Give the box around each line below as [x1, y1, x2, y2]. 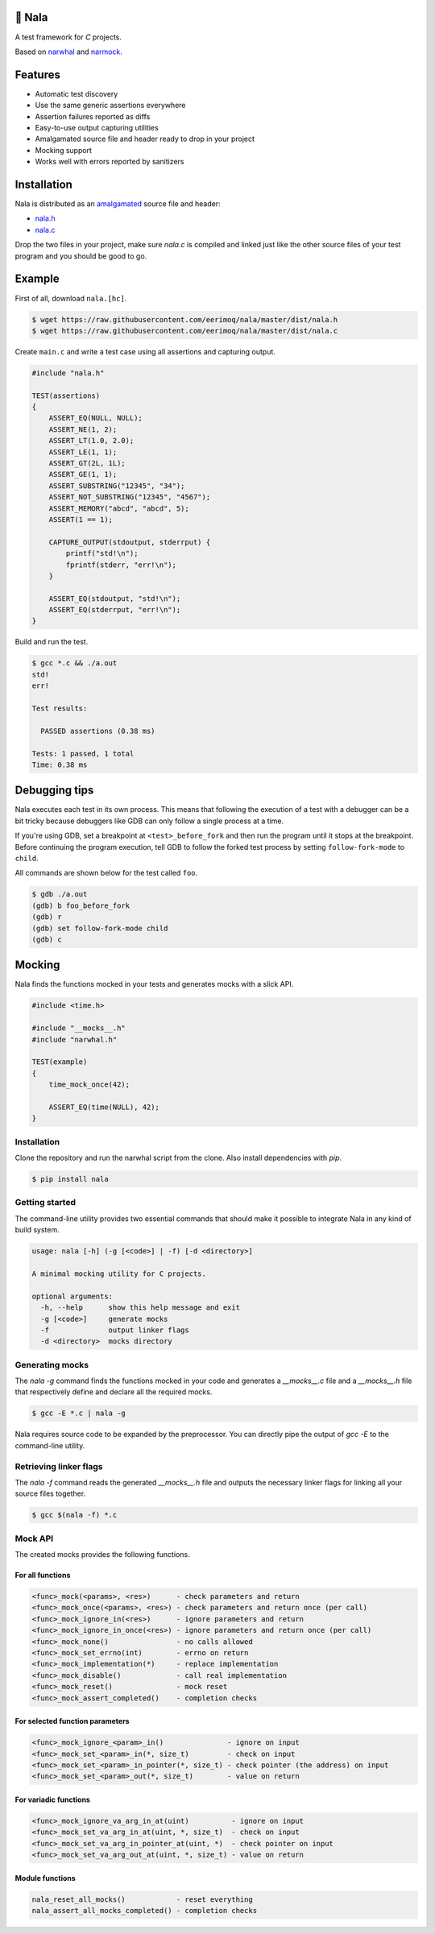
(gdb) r [31, 913, 62, 921]
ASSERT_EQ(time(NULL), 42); [48, 1102, 160, 1112]
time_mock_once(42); [48, 1080, 130, 1089]
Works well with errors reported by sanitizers [35, 157, 184, 167]
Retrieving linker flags [14, 1460, 103, 1472]
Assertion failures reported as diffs [35, 111, 151, 121]
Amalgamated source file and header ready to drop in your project [35, 134, 255, 144]
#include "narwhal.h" [31, 1035, 118, 1044]
